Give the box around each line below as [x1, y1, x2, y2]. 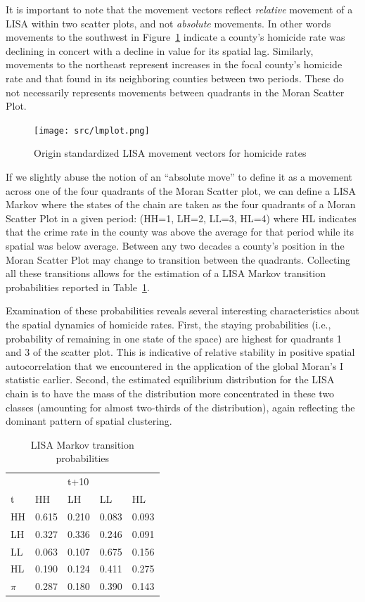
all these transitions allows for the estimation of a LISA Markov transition [6, 266, 326, 281]
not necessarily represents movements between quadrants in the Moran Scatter [6, 84, 345, 99]
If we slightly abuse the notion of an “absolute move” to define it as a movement [6, 169, 352, 184]
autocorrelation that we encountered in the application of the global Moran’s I [6, 358, 344, 373]
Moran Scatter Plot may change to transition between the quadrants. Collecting [6, 252, 351, 267]
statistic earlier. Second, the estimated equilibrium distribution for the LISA [6, 372, 335, 387]
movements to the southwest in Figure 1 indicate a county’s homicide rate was [6, 30, 345, 44]
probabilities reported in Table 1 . [6, 279, 150, 294]
